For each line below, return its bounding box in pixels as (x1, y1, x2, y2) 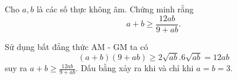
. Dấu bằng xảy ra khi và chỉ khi (76, 62, 194, 74)
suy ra (5, 62, 27, 74)
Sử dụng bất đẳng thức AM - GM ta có (5, 40, 148, 52)
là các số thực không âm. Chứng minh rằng (36, 3, 194, 15)
